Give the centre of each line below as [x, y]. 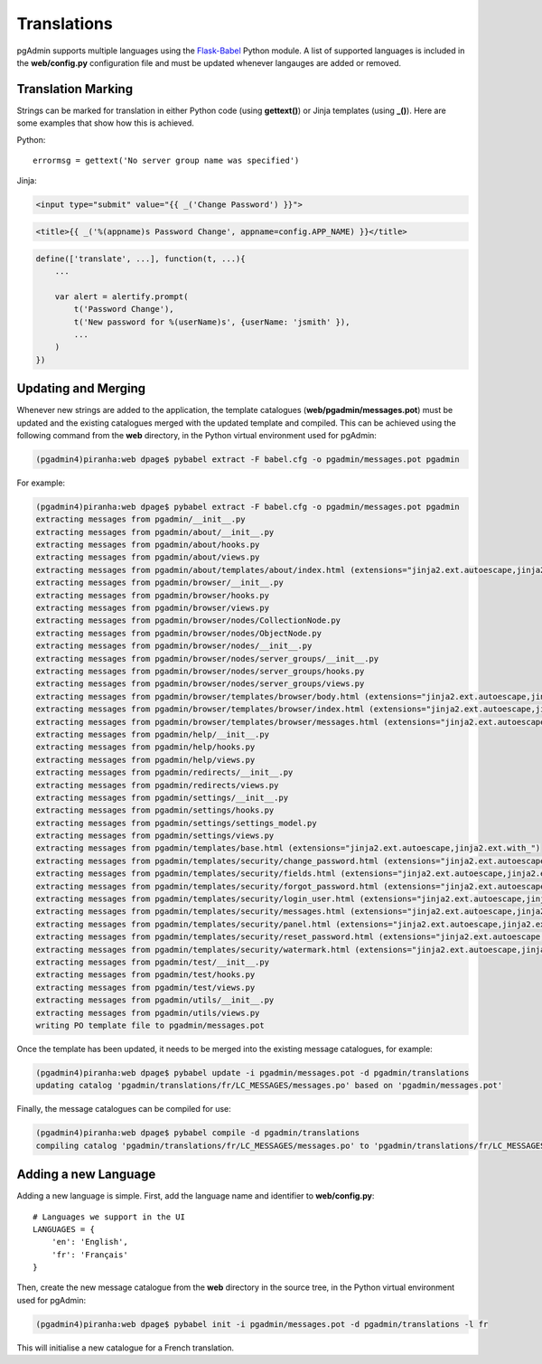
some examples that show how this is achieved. [105, 123]
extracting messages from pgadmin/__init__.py [140, 519]
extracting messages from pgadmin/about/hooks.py [148, 545]
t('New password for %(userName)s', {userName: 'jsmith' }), [212, 322]
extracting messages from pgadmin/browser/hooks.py [153, 595]
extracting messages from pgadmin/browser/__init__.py [159, 583]
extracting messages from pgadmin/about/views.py [148, 557]
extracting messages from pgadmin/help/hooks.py [145, 747]
